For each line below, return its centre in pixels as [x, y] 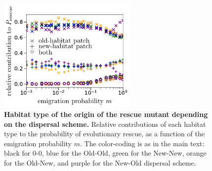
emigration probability [38, 143]
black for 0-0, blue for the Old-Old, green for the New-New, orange [105, 153]
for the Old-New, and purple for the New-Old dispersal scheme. [100, 162]
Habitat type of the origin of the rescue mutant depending [106, 114]
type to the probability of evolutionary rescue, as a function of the [104, 134]
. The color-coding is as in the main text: [142, 143]
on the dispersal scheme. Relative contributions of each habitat [105, 124]
